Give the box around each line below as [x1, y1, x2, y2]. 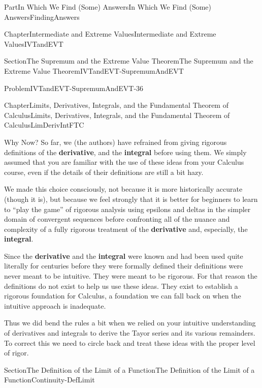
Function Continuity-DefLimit [4, 374, 95, 385]
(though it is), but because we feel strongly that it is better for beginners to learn [4, 193, 258, 204]
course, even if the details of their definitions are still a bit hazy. [4, 166, 204, 177]
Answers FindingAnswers [4, 11, 80, 22]
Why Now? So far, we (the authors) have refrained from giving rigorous [4, 136, 227, 147]
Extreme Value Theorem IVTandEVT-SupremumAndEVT [4, 65, 184, 76]
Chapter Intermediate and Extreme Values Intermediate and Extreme [4, 28, 216, 39]
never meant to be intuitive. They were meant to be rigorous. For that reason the [4, 271, 257, 281]
